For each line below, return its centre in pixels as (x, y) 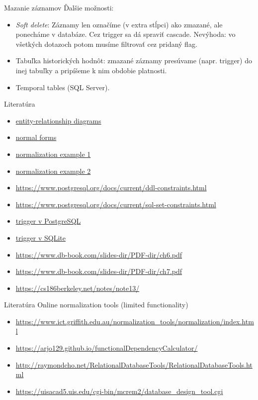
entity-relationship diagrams (58, 120)
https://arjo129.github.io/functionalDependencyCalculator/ (107, 348)
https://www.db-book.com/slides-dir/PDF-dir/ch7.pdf (99, 271)
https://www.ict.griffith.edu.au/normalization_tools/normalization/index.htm (135, 321)
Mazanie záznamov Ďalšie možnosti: (59, 7)
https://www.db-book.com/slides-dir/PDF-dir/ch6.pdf (99, 254)
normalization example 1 (53, 154)
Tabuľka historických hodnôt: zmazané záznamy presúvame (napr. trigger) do (134, 61)
